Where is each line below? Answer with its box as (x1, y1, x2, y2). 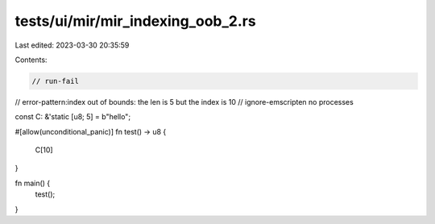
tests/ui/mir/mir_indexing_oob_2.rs (14, 12, 257, 30)
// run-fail (31, 77, 80, 85)
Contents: (14, 55, 48, 64)
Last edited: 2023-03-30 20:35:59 (14, 40, 130, 50)
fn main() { (14, 178, 51, 188)
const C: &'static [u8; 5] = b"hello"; (14, 112, 131, 122)
